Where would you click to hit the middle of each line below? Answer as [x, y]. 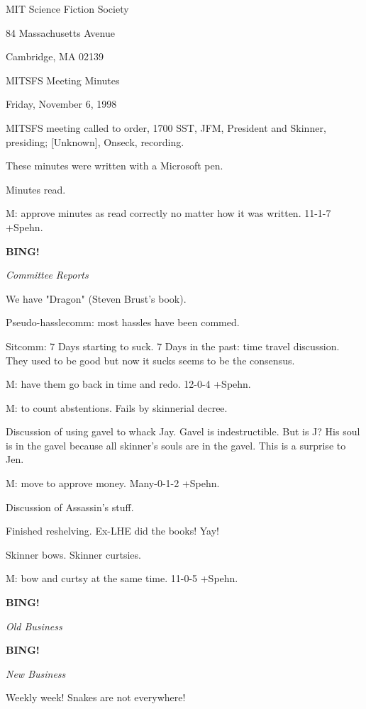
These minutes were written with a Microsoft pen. [115, 166]
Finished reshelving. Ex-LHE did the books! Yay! [112, 531]
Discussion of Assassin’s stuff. [70, 507]
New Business [36, 673]
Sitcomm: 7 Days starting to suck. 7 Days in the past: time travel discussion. [173, 346]
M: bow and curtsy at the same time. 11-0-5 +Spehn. [122, 578]
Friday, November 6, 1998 [61, 104]
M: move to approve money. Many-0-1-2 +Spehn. [113, 483]
